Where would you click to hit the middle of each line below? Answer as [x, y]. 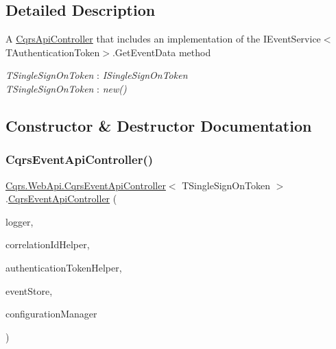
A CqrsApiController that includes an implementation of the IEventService [163, 39]
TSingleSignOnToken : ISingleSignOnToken [97, 75]
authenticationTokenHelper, [64, 267]
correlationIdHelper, [48, 244]
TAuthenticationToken [53, 52]
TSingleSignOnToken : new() [66, 88]
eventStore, [29, 290]
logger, [20, 221]
